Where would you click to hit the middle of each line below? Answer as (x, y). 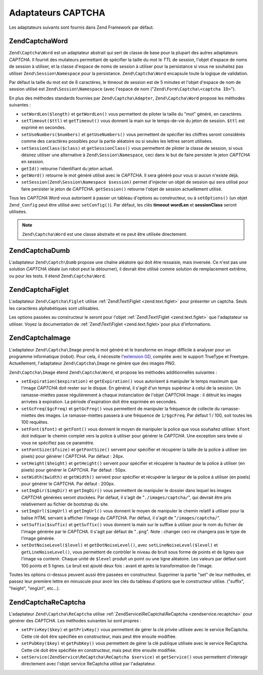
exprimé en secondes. (43, 127)
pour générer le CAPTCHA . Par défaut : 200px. (68, 484)
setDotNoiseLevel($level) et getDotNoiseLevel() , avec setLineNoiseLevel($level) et (120, 545)
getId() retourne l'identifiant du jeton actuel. (67, 168)
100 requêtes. (35, 422)
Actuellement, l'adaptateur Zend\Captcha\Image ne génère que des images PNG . (92, 363)
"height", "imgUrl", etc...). (35, 588)
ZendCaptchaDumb (39, 251)
